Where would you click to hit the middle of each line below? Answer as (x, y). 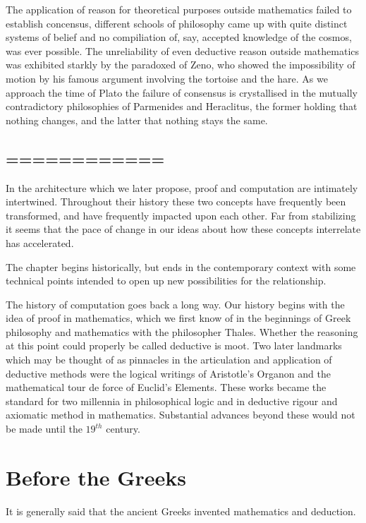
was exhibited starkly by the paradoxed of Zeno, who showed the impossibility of (181, 65)
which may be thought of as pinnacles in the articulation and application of (169, 360)
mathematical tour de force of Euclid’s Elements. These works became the (166, 387)
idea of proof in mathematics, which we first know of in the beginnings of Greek (178, 318)
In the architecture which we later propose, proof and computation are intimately (182, 187)
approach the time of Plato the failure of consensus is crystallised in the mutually (182, 92)
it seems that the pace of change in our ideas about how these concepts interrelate (183, 229)
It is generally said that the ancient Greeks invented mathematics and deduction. (181, 511)
